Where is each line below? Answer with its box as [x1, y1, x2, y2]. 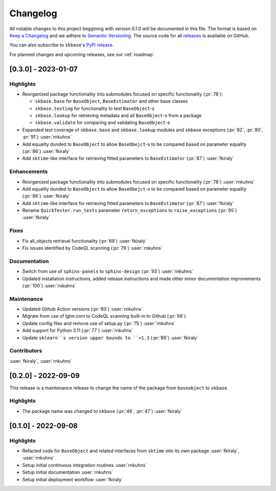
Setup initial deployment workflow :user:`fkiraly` [22, 476, 123, 482]
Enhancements [9, 168, 48, 175]
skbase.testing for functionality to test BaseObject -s [35, 105, 155, 111]
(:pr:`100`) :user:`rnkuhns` [22, 283, 77, 289]
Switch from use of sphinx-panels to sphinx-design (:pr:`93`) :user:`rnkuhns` [22, 268, 194, 274]
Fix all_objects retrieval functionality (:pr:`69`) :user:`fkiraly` [22, 238, 147, 244]
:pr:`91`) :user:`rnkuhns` [22, 134, 72, 140]
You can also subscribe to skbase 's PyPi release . [9, 42, 114, 48]
